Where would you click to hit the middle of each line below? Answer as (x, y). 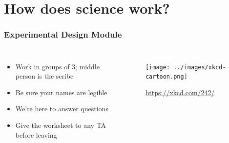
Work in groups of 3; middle (57, 66)
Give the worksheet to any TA (61, 125)
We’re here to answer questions (62, 109)
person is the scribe (44, 76)
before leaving (36, 134)
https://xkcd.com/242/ (180, 92)
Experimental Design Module (63, 34)
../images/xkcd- (200, 67)
